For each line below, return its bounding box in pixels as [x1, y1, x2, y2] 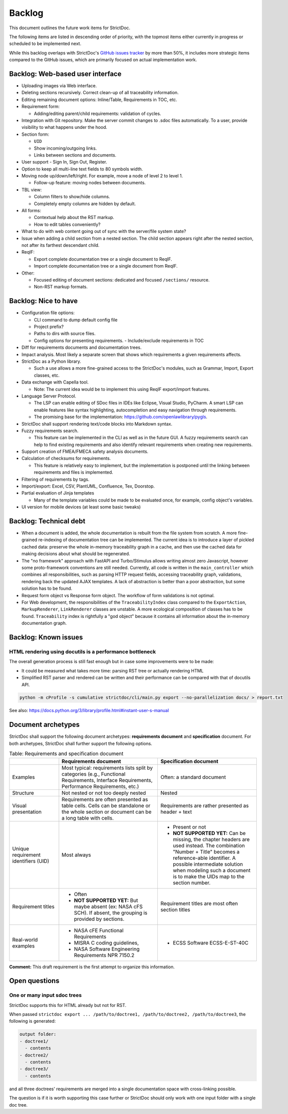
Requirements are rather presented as [160, 802, 249, 809]
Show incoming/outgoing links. [34, 145, 97, 151]
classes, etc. [34, 372, 60, 378]
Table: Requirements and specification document [9, 750, 124, 757]
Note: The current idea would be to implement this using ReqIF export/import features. [34, 386, 210, 392]
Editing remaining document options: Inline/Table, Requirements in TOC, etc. [21, 97, 178, 103]
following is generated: [9, 1018, 56, 1024]
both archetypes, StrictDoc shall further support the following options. [9, 740, 152, 746]
